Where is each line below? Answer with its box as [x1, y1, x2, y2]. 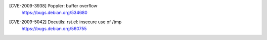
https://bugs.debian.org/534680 [21, 10, 88, 16]
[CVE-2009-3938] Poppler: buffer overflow [9, 3, 97, 8]
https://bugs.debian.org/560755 [21, 26, 87, 32]
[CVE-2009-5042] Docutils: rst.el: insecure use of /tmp [9, 19, 122, 25]
